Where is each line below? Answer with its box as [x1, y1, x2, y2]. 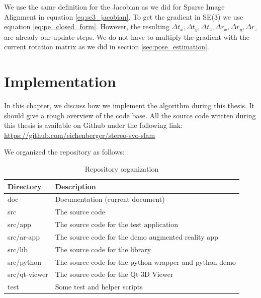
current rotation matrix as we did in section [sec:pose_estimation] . [4, 41, 209, 52]
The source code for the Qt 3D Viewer [55, 269, 173, 279]
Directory [8, 181, 42, 191]
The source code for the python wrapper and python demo [55, 256, 236, 267]
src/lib [8, 244, 28, 254]
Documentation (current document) [55, 194, 165, 204]
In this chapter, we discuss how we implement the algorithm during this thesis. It [4, 100, 255, 110]
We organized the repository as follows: [4, 146, 125, 157]
